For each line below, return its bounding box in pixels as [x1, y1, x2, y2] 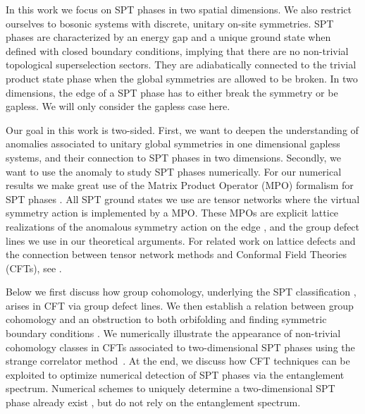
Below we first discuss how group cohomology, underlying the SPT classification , [6, 284, 357, 299]
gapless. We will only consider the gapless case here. [6, 99, 230, 114]
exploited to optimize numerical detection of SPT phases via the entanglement [6, 367, 345, 382]
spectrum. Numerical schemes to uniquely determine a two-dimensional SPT [6, 381, 335, 396]
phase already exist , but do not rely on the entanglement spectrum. [6, 395, 301, 410]
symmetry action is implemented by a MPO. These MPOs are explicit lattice [6, 205, 339, 220]
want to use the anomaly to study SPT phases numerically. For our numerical [6, 164, 342, 178]
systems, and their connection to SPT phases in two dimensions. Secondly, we [6, 150, 341, 164]
